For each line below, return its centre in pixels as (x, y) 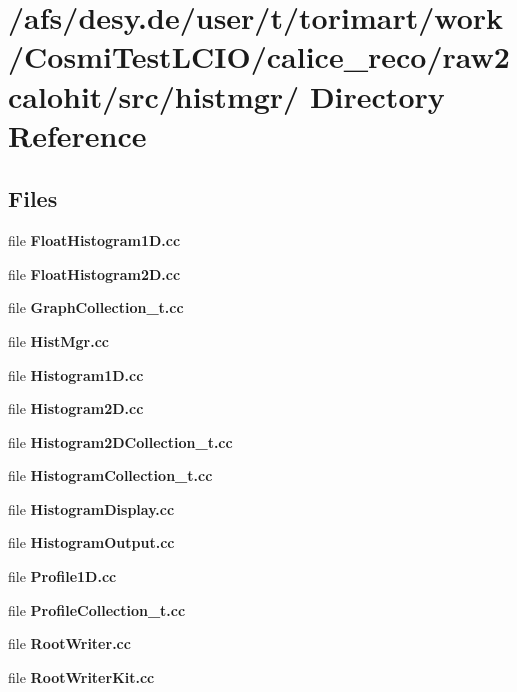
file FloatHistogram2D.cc (94, 273)
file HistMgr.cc (58, 340)
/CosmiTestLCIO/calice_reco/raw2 (259, 56)
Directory (377, 95)
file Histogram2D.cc (76, 408)
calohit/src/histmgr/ (154, 95)
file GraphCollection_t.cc (96, 307)
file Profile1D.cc (62, 576)
